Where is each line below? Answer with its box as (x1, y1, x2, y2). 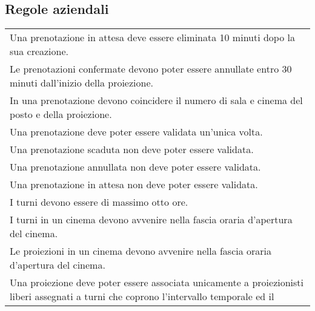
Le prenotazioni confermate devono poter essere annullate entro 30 (10, 62, 292, 76)
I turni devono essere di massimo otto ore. (10, 195, 188, 209)
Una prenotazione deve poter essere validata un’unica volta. (10, 125, 263, 139)
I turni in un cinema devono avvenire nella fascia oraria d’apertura (10, 212, 293, 227)
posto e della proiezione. (10, 107, 112, 122)
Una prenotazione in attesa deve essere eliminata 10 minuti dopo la (10, 30, 295, 45)
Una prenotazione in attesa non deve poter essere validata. (10, 177, 258, 192)
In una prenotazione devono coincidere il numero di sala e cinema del (10, 93, 303, 108)
